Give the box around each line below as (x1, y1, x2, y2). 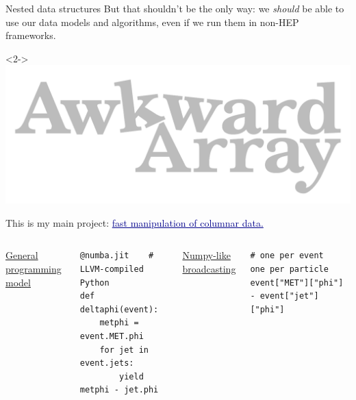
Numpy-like (182, 248, 231, 262)
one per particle (250, 264, 329, 274)
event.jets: (79, 358, 134, 368)
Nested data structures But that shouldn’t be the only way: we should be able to (5, 1, 344, 15)
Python (79, 277, 110, 288)
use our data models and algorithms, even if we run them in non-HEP (5, 14, 299, 29)
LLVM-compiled (79, 264, 144, 274)
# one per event (250, 251, 324, 261)
